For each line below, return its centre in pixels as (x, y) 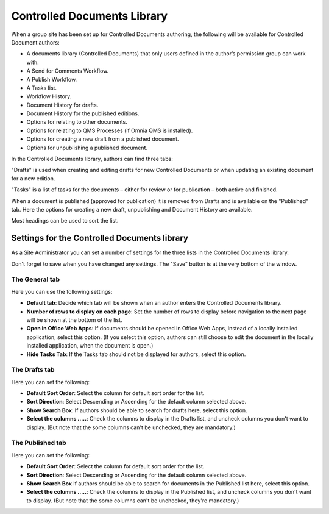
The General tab (36, 279)
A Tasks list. (42, 88)
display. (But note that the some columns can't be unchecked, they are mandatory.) (131, 427)
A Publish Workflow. (52, 79)
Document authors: (36, 42)
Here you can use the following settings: (62, 291)
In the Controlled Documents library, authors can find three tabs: (92, 159)
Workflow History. (49, 96)
